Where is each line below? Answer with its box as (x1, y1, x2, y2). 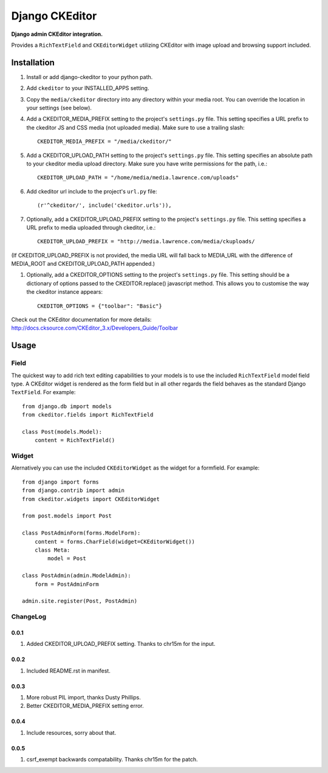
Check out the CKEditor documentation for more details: (11, 316, 152, 324)
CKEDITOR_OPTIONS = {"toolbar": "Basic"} (37, 302, 162, 310)
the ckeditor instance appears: (26, 288, 103, 296)
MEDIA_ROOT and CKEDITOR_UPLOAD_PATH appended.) (11, 260, 155, 268)
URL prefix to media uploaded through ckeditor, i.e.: (26, 224, 156, 231)
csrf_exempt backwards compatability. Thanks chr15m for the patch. (26, 756, 198, 763)
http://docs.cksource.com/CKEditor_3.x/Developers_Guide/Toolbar (11, 324, 179, 331)
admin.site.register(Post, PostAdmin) (22, 598, 138, 605)
